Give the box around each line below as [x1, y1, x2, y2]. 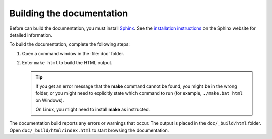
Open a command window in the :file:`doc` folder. [22, 50, 124, 56]
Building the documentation [9, 8, 128, 19]
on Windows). [35, 97, 64, 103]
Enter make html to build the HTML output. [22, 60, 113, 66]
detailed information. [9, 32, 52, 38]
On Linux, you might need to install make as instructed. [35, 106, 150, 113]
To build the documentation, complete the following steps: [9, 41, 130, 47]
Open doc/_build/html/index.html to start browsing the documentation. [9, 127, 169, 133]
